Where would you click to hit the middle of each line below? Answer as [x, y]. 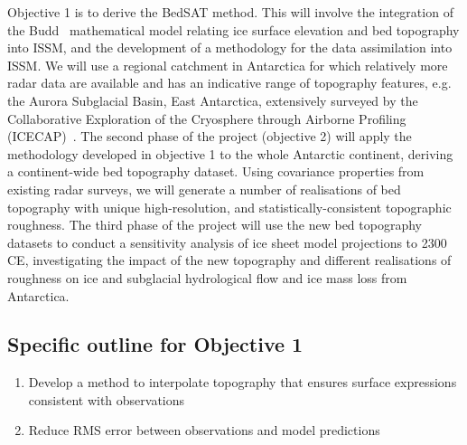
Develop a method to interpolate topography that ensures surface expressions [243, 382]
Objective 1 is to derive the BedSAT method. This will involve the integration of [230, 12]
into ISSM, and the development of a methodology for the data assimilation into [230, 47]
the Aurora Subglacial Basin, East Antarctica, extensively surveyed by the [213, 100]
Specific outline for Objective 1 [155, 344]
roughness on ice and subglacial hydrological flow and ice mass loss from [207, 277]
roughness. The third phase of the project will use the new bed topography [215, 225]
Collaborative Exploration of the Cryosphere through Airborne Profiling [207, 118]
